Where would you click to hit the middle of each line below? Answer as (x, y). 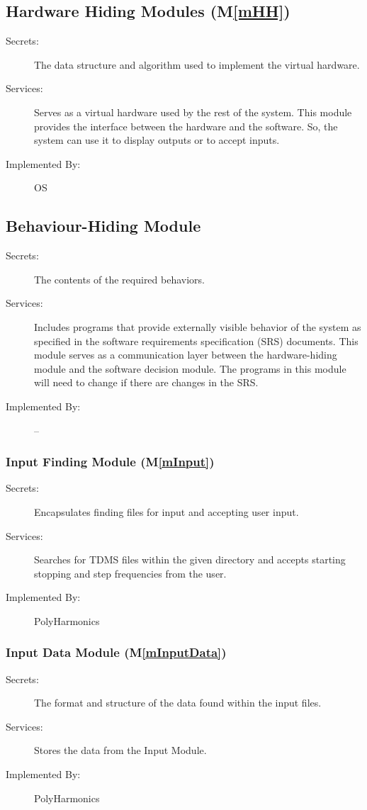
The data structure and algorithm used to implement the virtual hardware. (197, 64)
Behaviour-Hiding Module (103, 226)
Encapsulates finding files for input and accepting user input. (166, 511)
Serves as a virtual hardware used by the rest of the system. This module (193, 112)
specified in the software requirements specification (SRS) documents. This (196, 341)
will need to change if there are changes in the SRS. (146, 382)
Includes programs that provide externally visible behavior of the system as (198, 326)
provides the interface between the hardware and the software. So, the (186, 126)
